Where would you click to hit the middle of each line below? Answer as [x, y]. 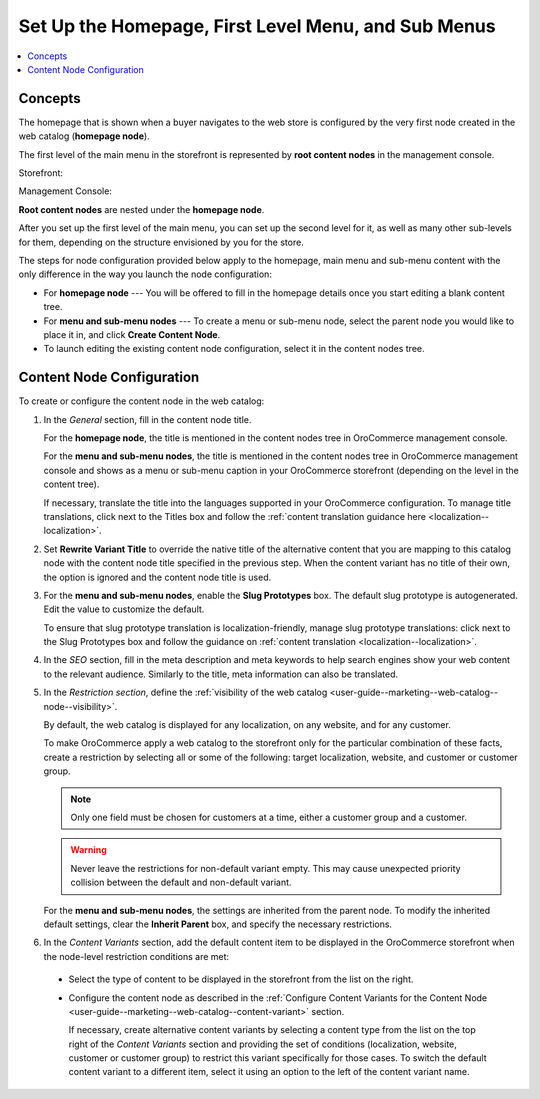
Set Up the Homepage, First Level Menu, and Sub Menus [257, 26]
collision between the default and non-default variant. [181, 882]
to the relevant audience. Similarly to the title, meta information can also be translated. [221, 674]
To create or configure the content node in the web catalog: [141, 401]
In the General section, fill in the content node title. [147, 419]
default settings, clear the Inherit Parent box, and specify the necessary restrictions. [218, 924]
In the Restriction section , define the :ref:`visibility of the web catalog [185, 692]
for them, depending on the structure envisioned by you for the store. [161, 242]
